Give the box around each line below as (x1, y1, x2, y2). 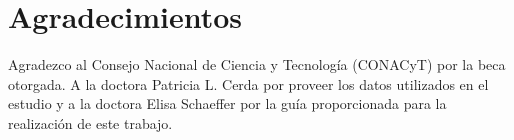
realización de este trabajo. (8, 112, 173, 133)
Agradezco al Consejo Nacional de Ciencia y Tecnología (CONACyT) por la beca (8, 54, 506, 75)
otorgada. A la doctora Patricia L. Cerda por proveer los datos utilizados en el (8, 73, 489, 94)
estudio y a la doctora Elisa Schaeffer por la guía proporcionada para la (8, 93, 447, 114)
